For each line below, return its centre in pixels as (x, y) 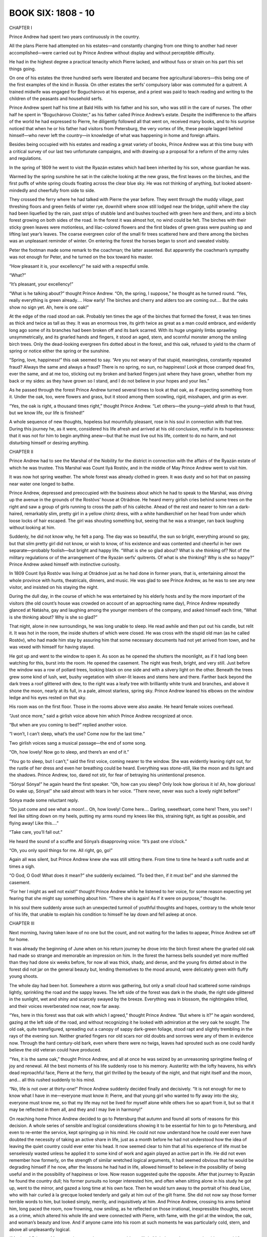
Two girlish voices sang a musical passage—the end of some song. (78, 743)
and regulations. (26, 158)
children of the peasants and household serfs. (56, 98)
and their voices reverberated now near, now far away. (65, 1006)
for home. (19, 940)
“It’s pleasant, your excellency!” (41, 284)
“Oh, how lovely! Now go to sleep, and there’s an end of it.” (69, 752)
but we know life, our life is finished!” (47, 413)
